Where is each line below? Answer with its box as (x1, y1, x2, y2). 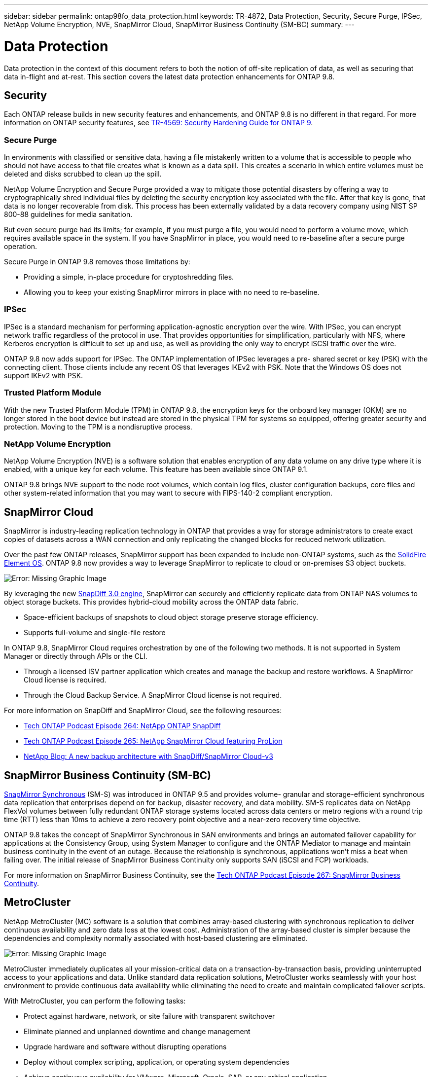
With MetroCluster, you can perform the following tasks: (4, 996, 186, 1005)
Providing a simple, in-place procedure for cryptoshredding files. (24, 273, 234, 282)
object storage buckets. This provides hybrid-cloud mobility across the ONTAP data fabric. (4, 598, 299, 607)
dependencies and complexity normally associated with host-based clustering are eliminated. (4, 933, 308, 942)
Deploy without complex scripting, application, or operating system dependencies (24, 1057, 289, 1066)
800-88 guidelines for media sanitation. (4, 210, 133, 219)
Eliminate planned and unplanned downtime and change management (24, 1027, 251, 1036)
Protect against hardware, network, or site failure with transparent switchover (24, 1011, 275, 1020)
